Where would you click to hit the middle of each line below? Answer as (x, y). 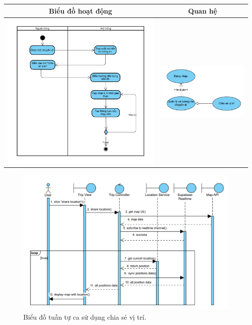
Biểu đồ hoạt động (80, 10)
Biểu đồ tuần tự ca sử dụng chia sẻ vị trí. (85, 317)
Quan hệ (203, 10)
